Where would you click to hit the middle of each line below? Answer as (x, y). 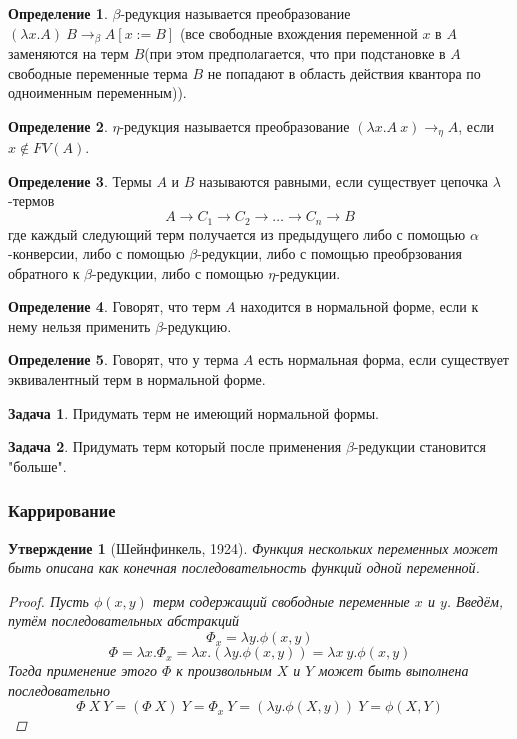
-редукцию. (197, 325)
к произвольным (224, 670)
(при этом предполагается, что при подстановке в (295, 53)
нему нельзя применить (79, 325)
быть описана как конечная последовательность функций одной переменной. (244, 567)
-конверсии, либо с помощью (96, 253)
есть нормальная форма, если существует (383, 359)
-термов (31, 200)
